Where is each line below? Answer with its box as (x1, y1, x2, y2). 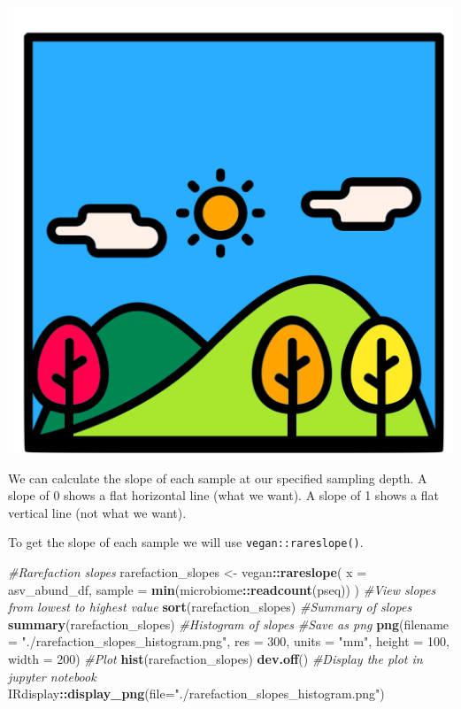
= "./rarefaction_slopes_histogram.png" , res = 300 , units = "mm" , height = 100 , (8, 632, 449, 651)
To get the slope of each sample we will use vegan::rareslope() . (8, 533, 364, 551)
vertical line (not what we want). (8, 503, 187, 521)
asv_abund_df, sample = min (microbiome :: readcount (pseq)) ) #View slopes (8, 580, 436, 598)
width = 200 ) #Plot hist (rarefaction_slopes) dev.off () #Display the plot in (8, 650, 423, 667)
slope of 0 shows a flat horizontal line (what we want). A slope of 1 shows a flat (8, 486, 439, 505)
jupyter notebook (8, 667, 96, 685)
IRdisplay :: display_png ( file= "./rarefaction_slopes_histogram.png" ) (8, 684, 385, 703)
